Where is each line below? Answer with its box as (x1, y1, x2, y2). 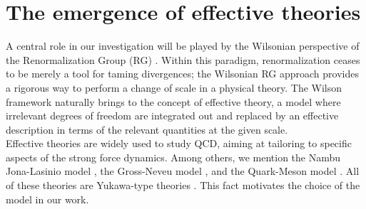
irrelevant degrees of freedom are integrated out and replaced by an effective (6, 108, 339, 123)
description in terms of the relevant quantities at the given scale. (6, 122, 288, 136)
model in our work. (6, 191, 89, 206)
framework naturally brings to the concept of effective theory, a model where (6, 94, 341, 109)
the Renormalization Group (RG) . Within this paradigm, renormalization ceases (6, 52, 360, 67)
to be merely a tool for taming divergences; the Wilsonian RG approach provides (6, 66, 359, 81)
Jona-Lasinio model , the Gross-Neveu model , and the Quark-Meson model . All (6, 164, 360, 178)
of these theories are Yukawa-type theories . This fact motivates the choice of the (6, 178, 360, 193)
